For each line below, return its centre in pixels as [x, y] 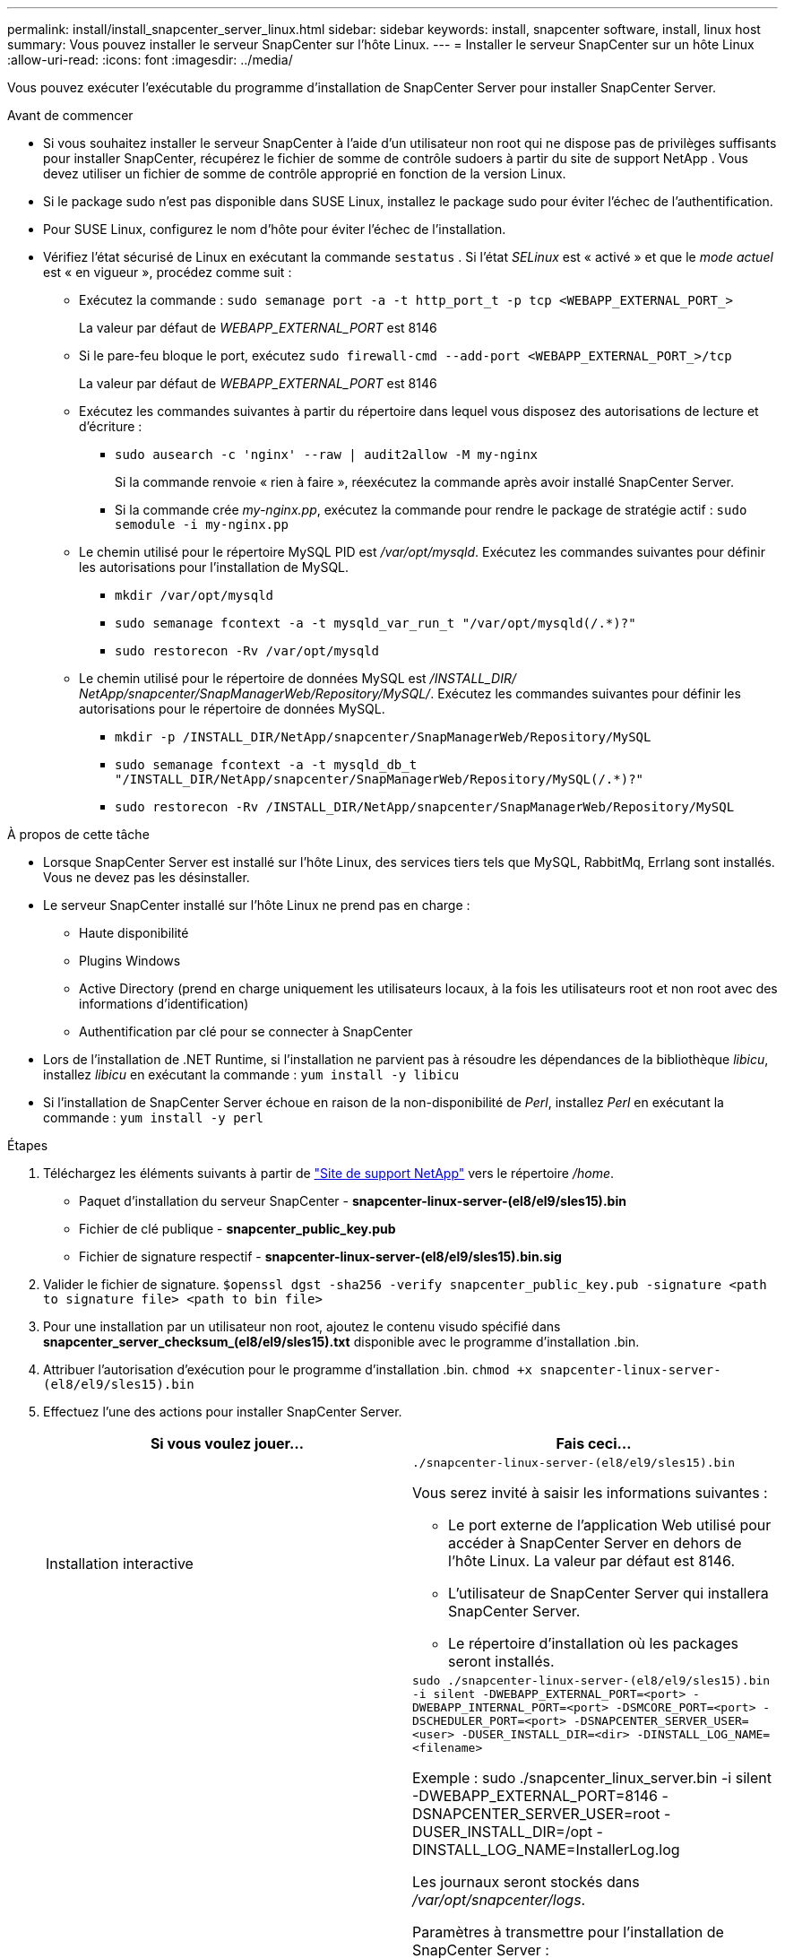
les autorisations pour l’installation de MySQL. [214, 567]
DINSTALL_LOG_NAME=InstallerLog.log [546, 1850]
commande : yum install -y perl [153, 1118]
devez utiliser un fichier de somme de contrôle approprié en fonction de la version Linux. [305, 173]
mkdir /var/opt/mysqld [194, 595]
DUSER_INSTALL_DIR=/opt [503, 1832]
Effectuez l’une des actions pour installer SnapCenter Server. [223, 1412]
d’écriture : [111, 426]
